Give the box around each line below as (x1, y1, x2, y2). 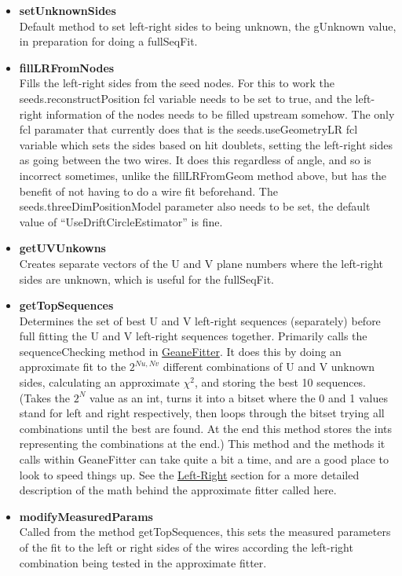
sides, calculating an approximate (19, 374, 180, 391)
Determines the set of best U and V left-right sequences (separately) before (19, 312, 381, 328)
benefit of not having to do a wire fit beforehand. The (19, 182, 278, 199)
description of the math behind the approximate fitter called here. (19, 482, 337, 498)
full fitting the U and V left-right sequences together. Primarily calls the (19, 328, 367, 344)
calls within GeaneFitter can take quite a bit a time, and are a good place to (19, 451, 389, 468)
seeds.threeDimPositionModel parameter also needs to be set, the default (19, 198, 371, 215)
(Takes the (19, 389, 71, 405)
